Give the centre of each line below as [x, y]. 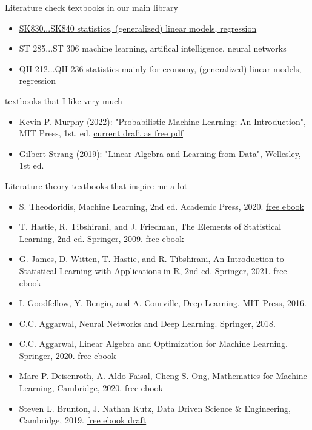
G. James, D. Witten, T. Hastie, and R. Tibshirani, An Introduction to [151, 259]
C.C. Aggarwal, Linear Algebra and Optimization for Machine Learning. [153, 344]
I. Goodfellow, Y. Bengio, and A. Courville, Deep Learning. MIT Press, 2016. [163, 303]
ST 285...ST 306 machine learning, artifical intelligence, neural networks [153, 48]
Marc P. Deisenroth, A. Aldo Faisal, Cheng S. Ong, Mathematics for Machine [163, 376]
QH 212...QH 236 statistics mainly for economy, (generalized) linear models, [160, 68]
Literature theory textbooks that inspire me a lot [96, 185]
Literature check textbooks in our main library [91, 7]
